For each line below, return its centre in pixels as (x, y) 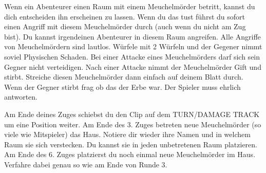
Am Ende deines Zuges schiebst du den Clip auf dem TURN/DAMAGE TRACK (132, 114)
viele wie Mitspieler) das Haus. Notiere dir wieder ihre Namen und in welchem (127, 134)
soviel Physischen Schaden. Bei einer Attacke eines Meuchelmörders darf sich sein (132, 56)
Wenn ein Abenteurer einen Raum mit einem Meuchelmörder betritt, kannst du (130, 6)
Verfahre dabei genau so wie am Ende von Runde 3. (86, 164)
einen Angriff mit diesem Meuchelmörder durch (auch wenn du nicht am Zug (125, 26)
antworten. (21, 97)
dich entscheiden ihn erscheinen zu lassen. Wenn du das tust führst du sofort (125, 16)
